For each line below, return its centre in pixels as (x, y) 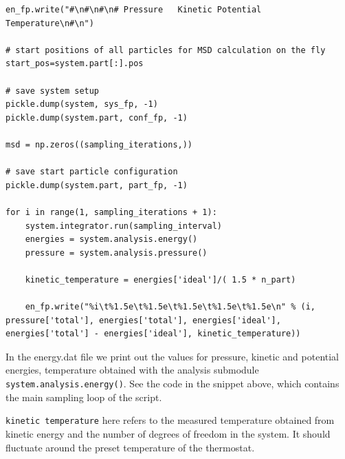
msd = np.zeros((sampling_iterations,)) (99, 144)
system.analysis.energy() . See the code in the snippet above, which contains (172, 384)
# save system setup (53, 91)
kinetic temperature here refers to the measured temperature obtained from (170, 420)
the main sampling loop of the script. (84, 397)
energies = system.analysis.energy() (111, 239)
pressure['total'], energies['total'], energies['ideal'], (143, 320)
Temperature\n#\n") (50, 23)
